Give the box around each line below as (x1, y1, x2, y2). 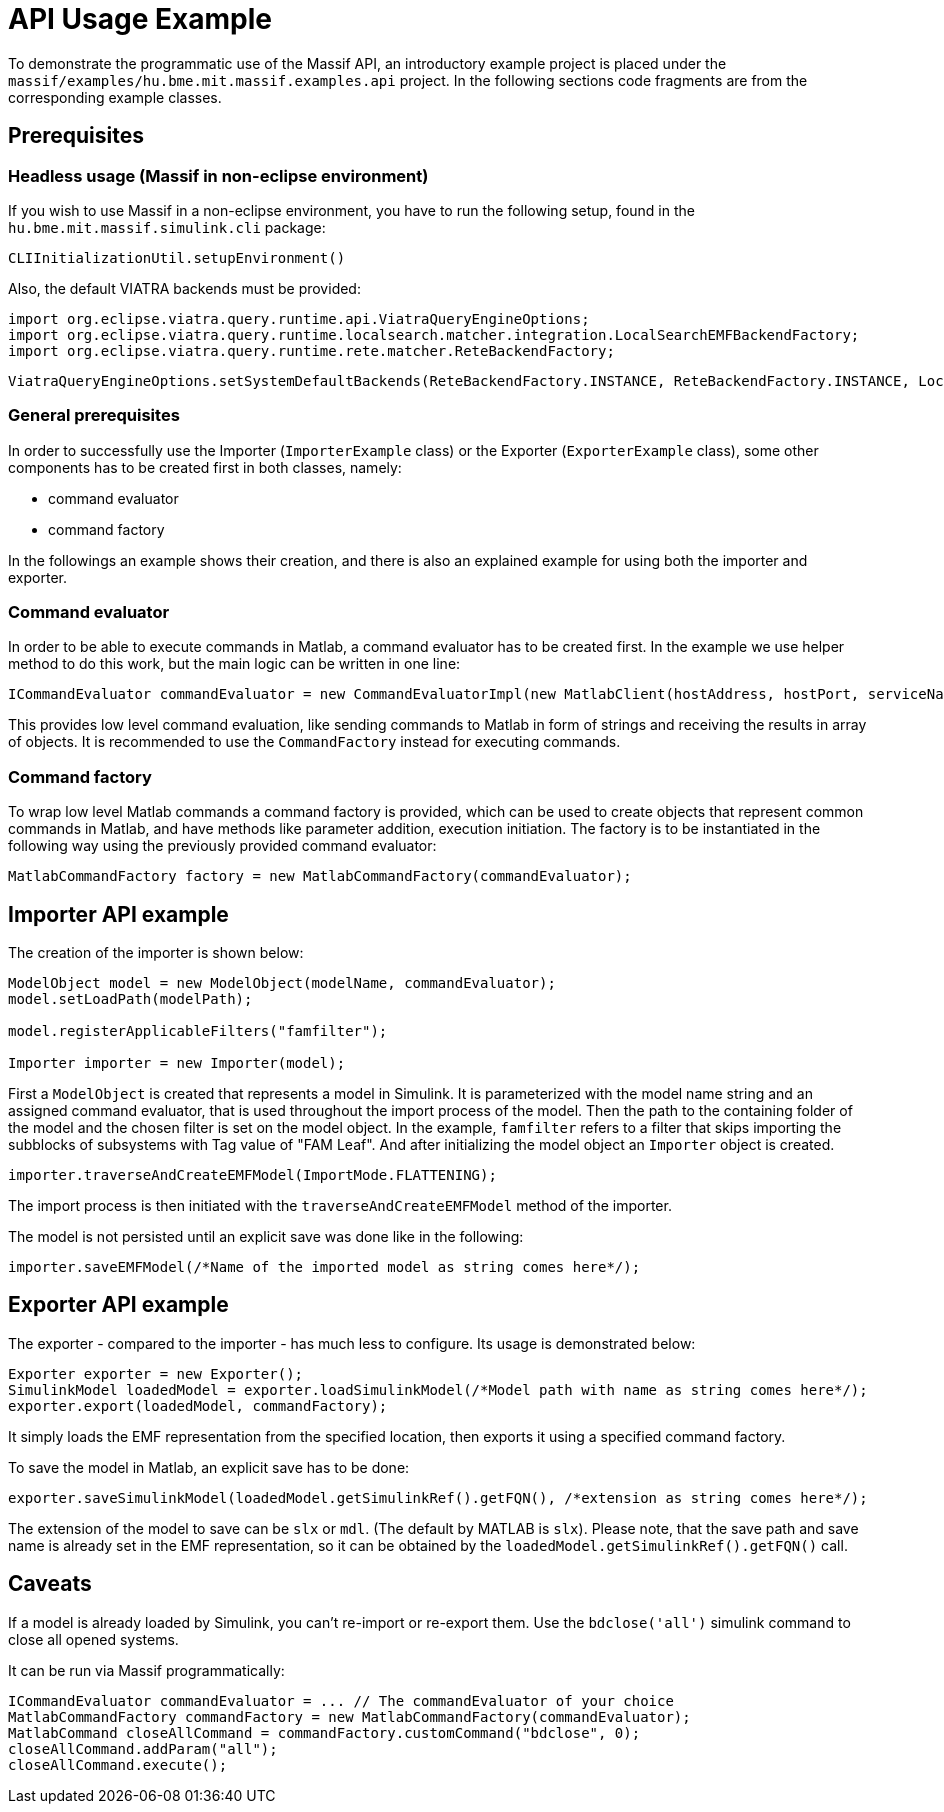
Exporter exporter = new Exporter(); (8, 1365, 304, 1382)
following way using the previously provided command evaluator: (8, 837, 437, 855)
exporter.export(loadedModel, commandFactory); (8, 1397, 388, 1414)
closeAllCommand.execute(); (8, 1756, 228, 1773)
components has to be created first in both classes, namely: (8, 458, 402, 476)
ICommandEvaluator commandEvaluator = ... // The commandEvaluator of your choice (8, 1692, 674, 1709)
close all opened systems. (8, 1630, 179, 1648)
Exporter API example (8, 1292, 229, 1318)
